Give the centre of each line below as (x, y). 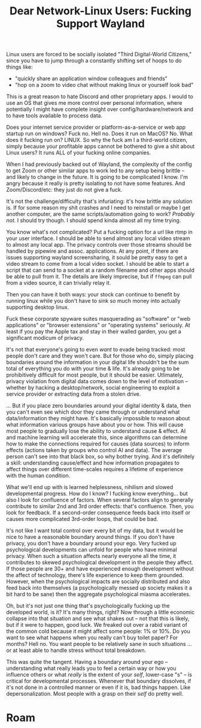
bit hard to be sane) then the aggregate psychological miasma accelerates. (98, 594)
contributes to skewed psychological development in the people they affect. (100, 562)
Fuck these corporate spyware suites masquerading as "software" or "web (98, 319)
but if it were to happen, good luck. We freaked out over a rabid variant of (97, 625)
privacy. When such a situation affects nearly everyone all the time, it (91, 556)
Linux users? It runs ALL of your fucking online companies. (79, 153)
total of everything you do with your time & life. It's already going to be (93, 369)
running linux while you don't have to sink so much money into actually (93, 301)
